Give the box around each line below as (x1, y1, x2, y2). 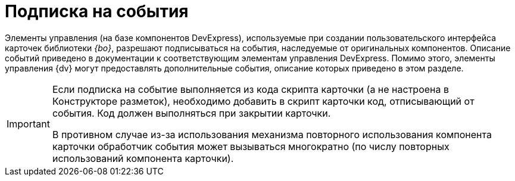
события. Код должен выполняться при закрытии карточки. (52, 107, 331, 119)
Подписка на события (5, 1, 189, 21)
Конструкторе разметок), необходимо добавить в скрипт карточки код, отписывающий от (52, 95, 475, 107)
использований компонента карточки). (52, 152, 234, 164)
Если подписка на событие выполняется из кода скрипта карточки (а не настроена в (52, 83, 449, 95)
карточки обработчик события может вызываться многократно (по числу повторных (52, 140, 450, 152)
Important (7, 117, 50, 130)
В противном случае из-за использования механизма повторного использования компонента (52, 128, 492, 141)
